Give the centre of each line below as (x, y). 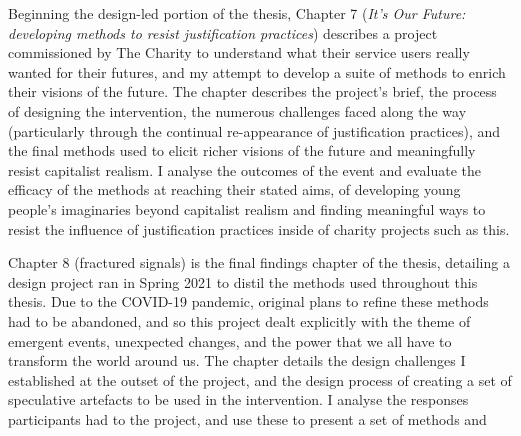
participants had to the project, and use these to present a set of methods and (247, 418)
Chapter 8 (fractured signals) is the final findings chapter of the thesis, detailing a (259, 262)
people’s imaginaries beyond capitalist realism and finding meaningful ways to (247, 208)
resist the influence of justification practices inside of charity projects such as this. (259, 228)
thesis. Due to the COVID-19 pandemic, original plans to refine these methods (248, 301)
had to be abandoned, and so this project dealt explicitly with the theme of (239, 320)
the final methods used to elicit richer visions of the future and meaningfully (242, 150)
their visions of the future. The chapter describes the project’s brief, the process (252, 91)
